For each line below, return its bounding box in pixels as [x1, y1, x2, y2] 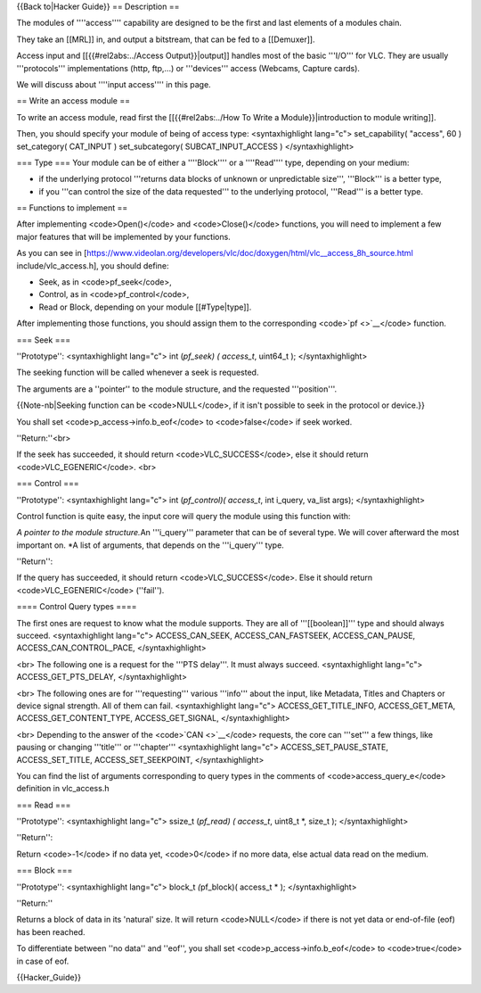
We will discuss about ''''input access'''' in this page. [16, 79, 211, 89]
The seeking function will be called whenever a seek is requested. [16, 367, 259, 378]
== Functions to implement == [16, 203, 128, 213]
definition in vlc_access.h [16, 783, 110, 794]
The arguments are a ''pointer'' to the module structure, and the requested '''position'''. [16, 384, 338, 394]
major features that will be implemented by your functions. [16, 231, 231, 242]
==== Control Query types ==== [16, 601, 137, 612]
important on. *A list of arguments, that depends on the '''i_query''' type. [16, 540, 284, 550]
